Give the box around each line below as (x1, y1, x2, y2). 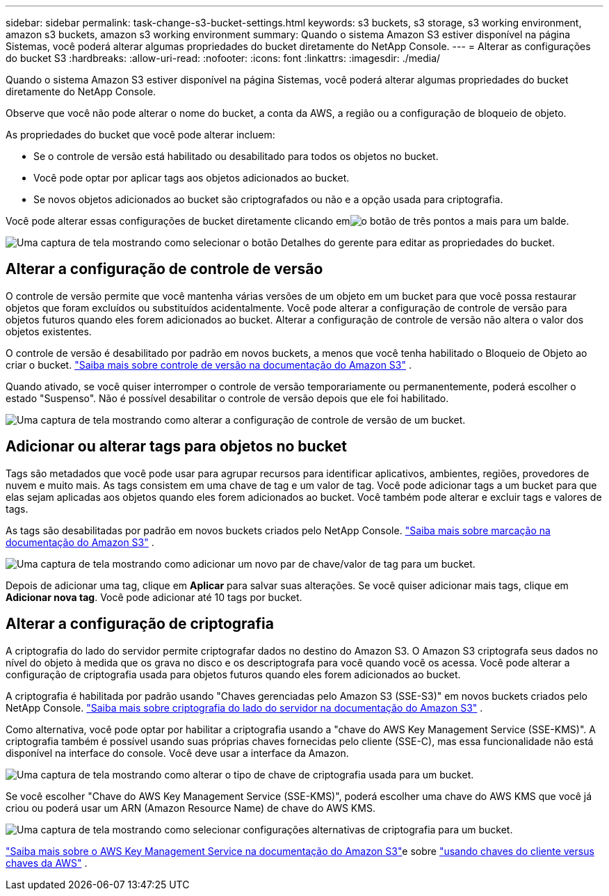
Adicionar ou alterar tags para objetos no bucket (6, 438, 347, 456)
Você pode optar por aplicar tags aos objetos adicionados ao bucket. (33, 172, 350, 184)
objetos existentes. (6, 325, 92, 337)
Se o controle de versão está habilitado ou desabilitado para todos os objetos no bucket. (33, 150, 439, 162)
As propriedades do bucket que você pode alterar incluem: (6, 129, 275, 141)
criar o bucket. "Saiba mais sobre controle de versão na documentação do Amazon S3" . (6, 358, 412, 371)
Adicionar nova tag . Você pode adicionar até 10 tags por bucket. (6, 591, 302, 603)
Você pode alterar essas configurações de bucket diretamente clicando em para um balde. (6, 215, 569, 227)
